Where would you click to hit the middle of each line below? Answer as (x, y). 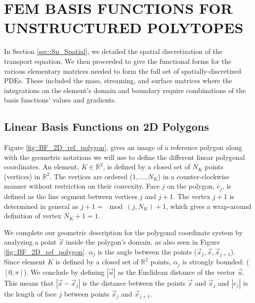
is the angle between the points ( (147, 251)
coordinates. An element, (42, 167)
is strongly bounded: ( (216, 262)
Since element (25, 262)
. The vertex (192, 196)
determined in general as (41, 206)
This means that (29, 282)
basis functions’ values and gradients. (60, 100)
